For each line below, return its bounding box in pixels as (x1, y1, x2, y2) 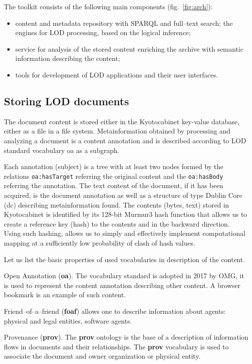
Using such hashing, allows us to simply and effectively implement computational (4, 228, 246, 238)
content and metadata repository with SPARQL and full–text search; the (15, 18, 233, 28)
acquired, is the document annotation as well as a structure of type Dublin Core (4, 190, 243, 200)
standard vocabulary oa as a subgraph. (4, 145, 119, 155)
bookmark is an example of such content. (4, 289, 126, 300)
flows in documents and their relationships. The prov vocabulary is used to (4, 341, 229, 351)
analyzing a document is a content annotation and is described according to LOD (4, 135, 246, 145)
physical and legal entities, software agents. (4, 315, 132, 326)
